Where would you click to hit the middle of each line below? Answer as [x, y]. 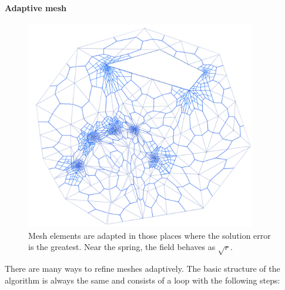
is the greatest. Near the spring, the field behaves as [122, 247]
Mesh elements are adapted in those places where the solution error [150, 235]
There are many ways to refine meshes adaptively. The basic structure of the [142, 269]
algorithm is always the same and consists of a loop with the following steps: [142, 280]
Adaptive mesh [36, 7]
